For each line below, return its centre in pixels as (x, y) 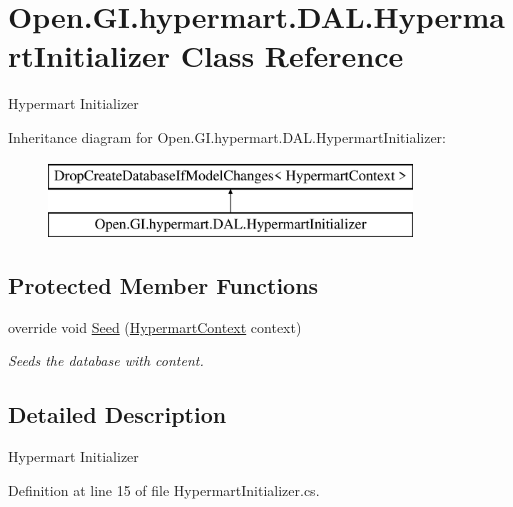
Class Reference (292, 55)
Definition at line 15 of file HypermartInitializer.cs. (164, 489)
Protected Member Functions (163, 285)
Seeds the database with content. (106, 360)
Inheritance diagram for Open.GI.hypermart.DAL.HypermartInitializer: (227, 136)
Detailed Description (117, 414)
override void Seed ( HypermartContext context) (155, 326)
